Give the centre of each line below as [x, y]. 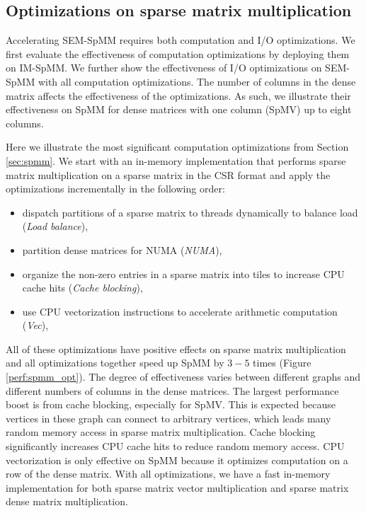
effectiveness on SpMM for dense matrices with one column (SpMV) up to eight [179, 109]
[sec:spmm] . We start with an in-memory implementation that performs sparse [176, 160]
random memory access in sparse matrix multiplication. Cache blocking [161, 432]
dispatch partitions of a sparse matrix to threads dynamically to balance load [190, 212]
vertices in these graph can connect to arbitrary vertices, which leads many [168, 418]
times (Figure [282, 363]
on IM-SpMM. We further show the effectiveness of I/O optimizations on [164, 68]
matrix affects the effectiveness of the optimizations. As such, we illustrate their [178, 95]
